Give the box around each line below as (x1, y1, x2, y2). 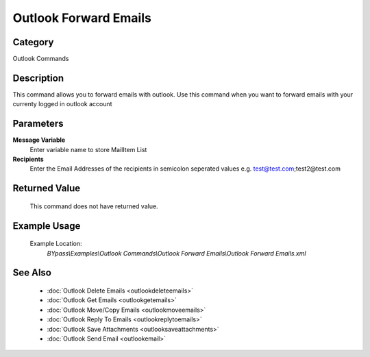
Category (12, 36, 54, 48)
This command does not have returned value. (29, 202, 158, 210)
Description (12, 72, 64, 84)
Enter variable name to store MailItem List (29, 145, 147, 153)
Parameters (12, 118, 64, 130)
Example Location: (29, 240, 82, 248)
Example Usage (12, 220, 81, 232)
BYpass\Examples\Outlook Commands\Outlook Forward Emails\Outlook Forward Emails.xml (47, 249, 306, 257)
